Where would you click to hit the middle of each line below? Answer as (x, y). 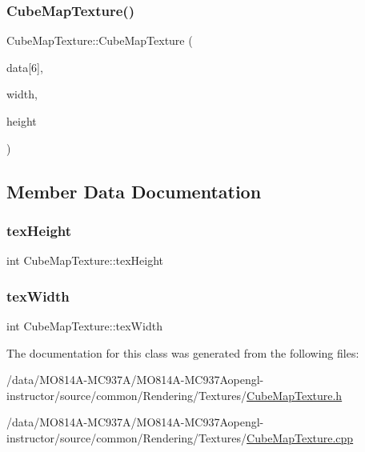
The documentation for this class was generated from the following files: (183, 352)
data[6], (25, 67)
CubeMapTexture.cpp (300, 437)
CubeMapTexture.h (295, 395)
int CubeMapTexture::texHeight (85, 260)
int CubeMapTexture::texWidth (84, 326)
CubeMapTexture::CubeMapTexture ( (100, 40)
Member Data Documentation (134, 191)
